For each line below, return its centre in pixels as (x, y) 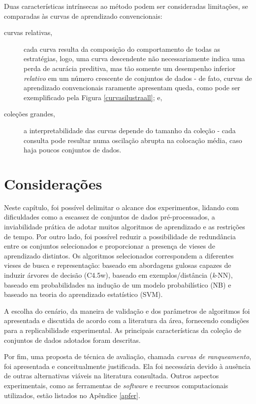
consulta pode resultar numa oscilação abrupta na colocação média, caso (133, 140)
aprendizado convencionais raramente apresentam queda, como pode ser (132, 88)
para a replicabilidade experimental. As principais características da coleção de (123, 330)
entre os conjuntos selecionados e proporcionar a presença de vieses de (110, 246)
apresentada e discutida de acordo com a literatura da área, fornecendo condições (127, 320)
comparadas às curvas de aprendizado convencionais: (83, 16)
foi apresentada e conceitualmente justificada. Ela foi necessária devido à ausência (127, 366)
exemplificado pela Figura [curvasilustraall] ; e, (93, 97)
